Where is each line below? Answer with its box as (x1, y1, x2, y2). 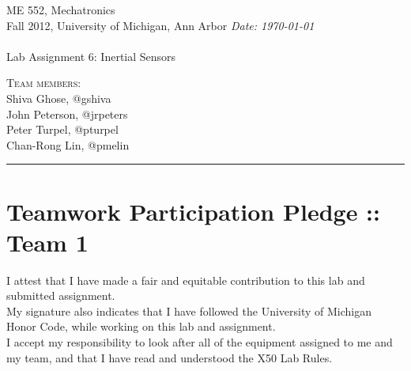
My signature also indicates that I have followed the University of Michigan (6, 302, 371, 319)
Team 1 (6, 225, 89, 258)
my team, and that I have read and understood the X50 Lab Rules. (6, 349, 333, 365)
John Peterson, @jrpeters (6, 105, 128, 122)
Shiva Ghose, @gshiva (6, 89, 111, 106)
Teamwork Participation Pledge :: (6, 195, 380, 227)
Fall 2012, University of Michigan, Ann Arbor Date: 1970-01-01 (6, 17, 315, 33)
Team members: (6, 74, 81, 91)
